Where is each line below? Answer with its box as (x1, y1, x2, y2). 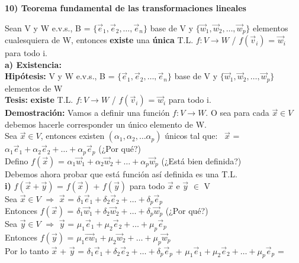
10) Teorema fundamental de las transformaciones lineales (5, 2, 246, 14)
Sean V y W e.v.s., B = (5, 21, 91, 34)
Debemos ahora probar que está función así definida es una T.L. (5, 167, 237, 180)
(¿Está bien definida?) (161, 154, 242, 167)
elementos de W (5, 82, 63, 94)
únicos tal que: (165, 129, 218, 142)
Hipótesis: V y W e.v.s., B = (5, 70, 115, 82)
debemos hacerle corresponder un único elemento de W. (5, 118, 207, 130)
